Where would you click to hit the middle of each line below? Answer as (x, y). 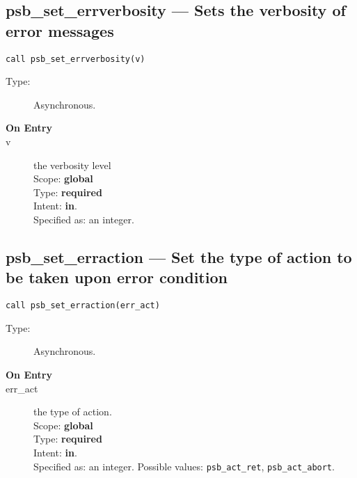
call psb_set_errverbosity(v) (76, 59)
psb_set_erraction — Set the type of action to (179, 256)
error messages (60, 30)
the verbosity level (72, 165)
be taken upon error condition (117, 277)
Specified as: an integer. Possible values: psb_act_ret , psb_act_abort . (184, 466)
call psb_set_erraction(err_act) (83, 306)
